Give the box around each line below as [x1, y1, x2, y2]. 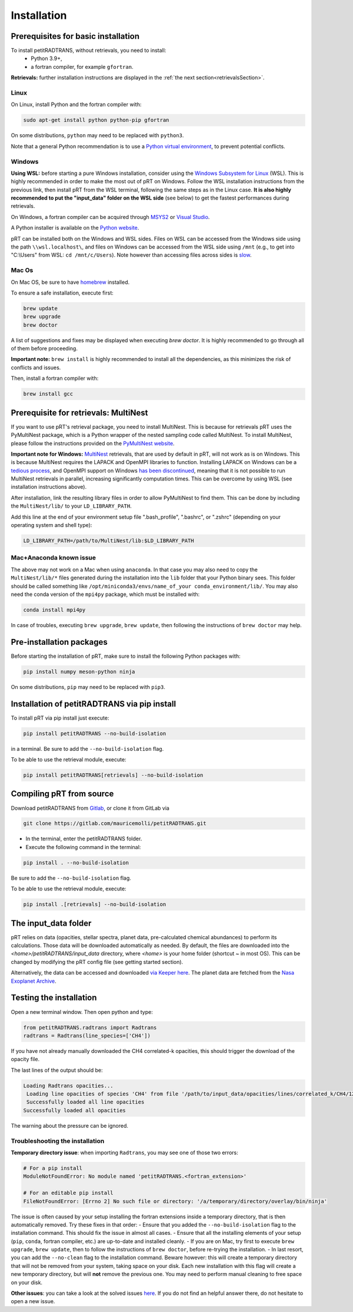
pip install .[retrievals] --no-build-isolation [23, 901, 166, 908]
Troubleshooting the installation [11, 1137, 105, 1145]
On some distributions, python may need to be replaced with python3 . [11, 132, 184, 139]
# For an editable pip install [23, 1190, 114, 1197]
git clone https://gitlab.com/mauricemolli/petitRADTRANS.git [23, 820, 207, 827]
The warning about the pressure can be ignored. [11, 1122, 129, 1129]
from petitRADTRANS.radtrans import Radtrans [23, 1024, 157, 1031]
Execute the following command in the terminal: [25, 843, 141, 850]
